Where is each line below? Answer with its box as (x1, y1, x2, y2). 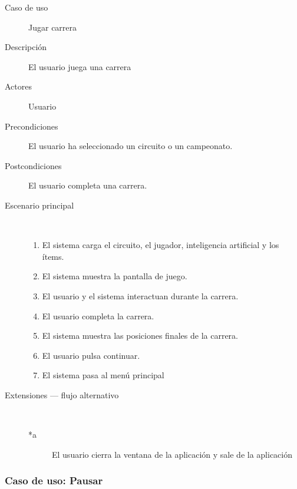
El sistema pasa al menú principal (42, 369, 164, 381)
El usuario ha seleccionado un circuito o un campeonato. (28, 140, 233, 152)
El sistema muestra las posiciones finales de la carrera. (42, 329, 238, 342)
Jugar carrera (28, 21, 77, 33)
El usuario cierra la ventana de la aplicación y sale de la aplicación (52, 448, 293, 460)
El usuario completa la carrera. (42, 309, 154, 322)
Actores (5, 80, 32, 92)
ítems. (42, 250, 64, 262)
